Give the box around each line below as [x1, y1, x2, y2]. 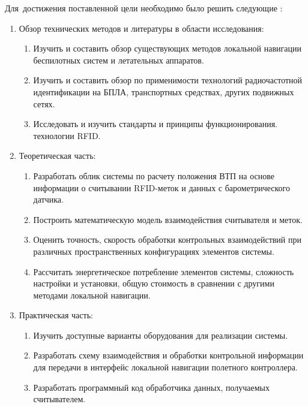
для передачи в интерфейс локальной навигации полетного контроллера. [33, 361, 298, 373]
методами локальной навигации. [33, 288, 151, 301]
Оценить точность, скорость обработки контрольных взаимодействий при [33, 233, 301, 246]
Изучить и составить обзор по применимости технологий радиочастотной [33, 74, 303, 86]
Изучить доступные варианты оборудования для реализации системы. [33, 328, 288, 341]
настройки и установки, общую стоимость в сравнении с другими [33, 277, 274, 290]
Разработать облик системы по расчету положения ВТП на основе [33, 169, 275, 182]
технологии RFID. [33, 129, 101, 141]
